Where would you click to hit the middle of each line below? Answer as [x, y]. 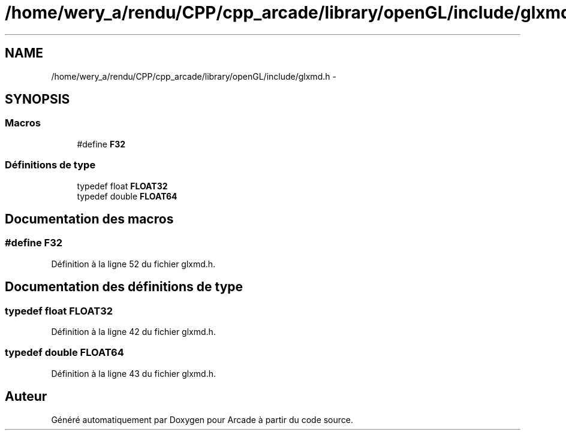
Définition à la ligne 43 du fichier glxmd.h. [134, 373]
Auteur [26, 397]
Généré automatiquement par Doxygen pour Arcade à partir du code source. [202, 419]
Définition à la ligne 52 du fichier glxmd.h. [133, 264]
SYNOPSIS [37, 99]
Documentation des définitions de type [124, 287]
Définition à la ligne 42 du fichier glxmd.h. [133, 332]
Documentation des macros [89, 219]
